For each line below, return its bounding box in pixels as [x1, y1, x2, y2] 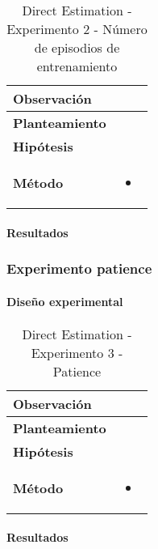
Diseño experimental [6, 292, 123, 309]
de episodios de [34, 38, 120, 57]
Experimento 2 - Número [6, 19, 148, 38]
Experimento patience [6, 258, 152, 279]
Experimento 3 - [31, 343, 123, 362]
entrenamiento [36, 57, 118, 75]
